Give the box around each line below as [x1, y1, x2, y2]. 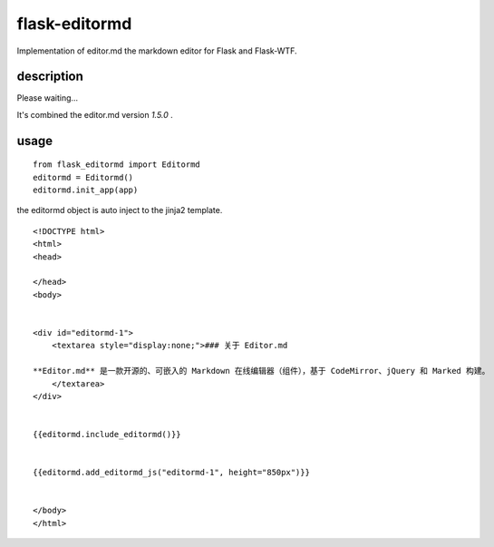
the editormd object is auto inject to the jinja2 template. [16, 205, 223, 216]
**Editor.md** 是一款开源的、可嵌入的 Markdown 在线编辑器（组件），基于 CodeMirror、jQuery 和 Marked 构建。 [33, 366, 490, 376]
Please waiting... [16, 93, 79, 103]
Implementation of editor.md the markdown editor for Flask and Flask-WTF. [16, 45, 297, 56]
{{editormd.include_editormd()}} [33, 429, 181, 440]
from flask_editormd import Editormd [33, 160, 201, 170]
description [16, 69, 83, 84]
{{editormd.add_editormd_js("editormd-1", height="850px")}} [33, 467, 310, 478]
